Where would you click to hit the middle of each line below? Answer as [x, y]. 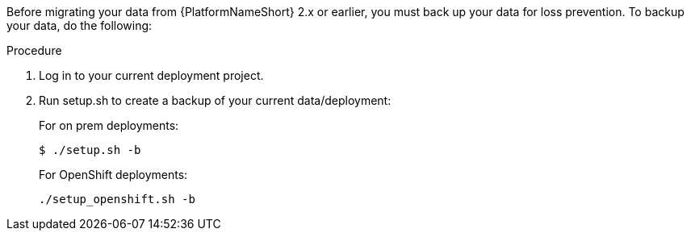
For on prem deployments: [109, 125]
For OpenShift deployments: [113, 175]
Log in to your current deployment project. [151, 75]
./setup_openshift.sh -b [117, 199]
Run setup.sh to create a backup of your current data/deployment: [215, 100]
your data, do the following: [80, 25]
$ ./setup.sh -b [90, 150]
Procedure [34, 50]
